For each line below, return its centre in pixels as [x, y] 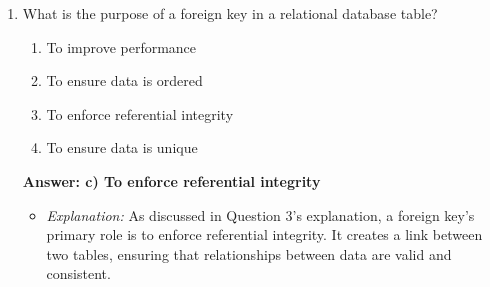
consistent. [78, 273]
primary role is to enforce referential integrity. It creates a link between [264, 234]
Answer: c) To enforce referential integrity [171, 180]
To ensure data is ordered [124, 80]
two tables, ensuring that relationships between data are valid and [249, 253]
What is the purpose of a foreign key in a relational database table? [230, 13]
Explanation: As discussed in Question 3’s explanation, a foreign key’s [260, 214]
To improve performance [121, 46]
